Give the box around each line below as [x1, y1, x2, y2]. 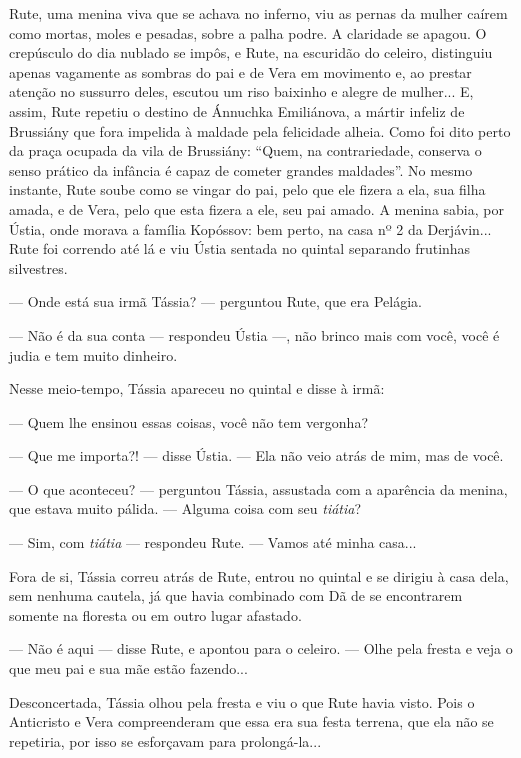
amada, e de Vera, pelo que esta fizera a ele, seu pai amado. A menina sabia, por [9, 198, 504, 219]
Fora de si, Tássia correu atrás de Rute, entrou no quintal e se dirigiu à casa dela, [9, 565, 509, 586]
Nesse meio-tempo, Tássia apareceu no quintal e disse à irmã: [9, 378, 385, 399]
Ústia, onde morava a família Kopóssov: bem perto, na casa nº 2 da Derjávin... [9, 218, 492, 239]
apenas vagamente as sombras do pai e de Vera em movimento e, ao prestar [9, 61, 472, 82]
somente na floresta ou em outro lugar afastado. [9, 604, 302, 625]
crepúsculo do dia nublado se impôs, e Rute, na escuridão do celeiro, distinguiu [9, 42, 493, 63]
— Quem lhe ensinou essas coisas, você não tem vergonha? [9, 411, 368, 432]
